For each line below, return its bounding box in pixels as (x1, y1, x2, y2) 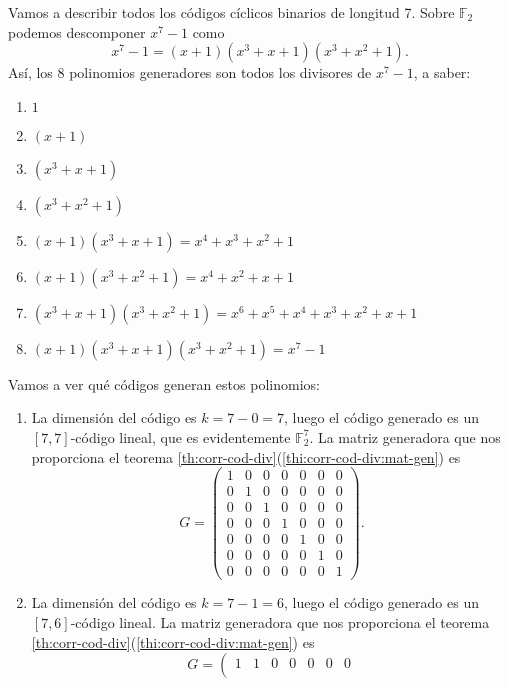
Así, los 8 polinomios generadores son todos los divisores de (8, 62, 372, 83)
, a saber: (413, 62, 471, 83)
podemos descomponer (8, 21, 146, 42)
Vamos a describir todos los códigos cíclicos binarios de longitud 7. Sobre (8, 2, 455, 22)
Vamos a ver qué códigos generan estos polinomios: (8, 373, 320, 394)
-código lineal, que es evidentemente (70, 426, 291, 447)
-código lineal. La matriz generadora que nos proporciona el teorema (70, 612, 490, 633)
